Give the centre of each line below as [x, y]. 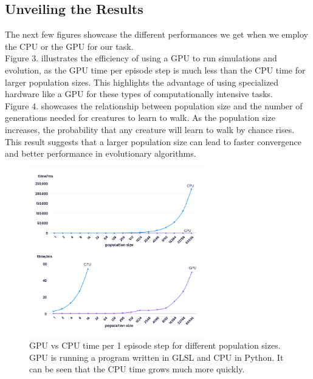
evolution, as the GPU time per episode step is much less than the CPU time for [155, 70]
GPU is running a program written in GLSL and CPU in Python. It [156, 357]
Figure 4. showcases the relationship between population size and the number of [154, 105]
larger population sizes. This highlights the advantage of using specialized [142, 82]
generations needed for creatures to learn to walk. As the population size [140, 118]
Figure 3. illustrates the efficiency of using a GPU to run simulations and [141, 58]
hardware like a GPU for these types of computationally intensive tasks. [139, 94]
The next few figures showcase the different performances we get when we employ [156, 34]
